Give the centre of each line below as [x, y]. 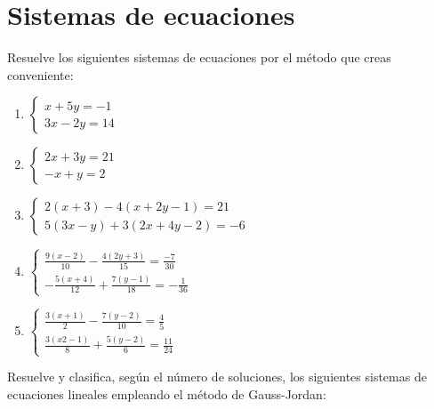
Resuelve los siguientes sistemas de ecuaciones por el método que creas [199, 57]
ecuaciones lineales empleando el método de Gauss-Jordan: [167, 393]
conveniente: [40, 74]
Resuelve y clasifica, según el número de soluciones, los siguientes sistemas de [217, 377]
